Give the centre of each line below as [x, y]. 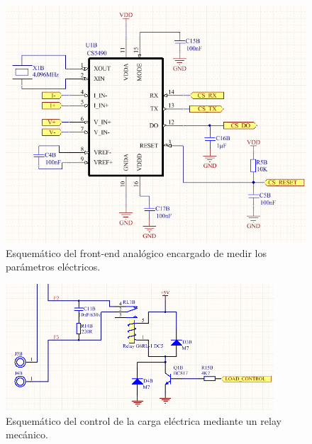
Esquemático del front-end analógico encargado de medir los [136, 252]
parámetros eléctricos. [53, 267]
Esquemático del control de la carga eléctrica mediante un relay [144, 420]
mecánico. [27, 434]
